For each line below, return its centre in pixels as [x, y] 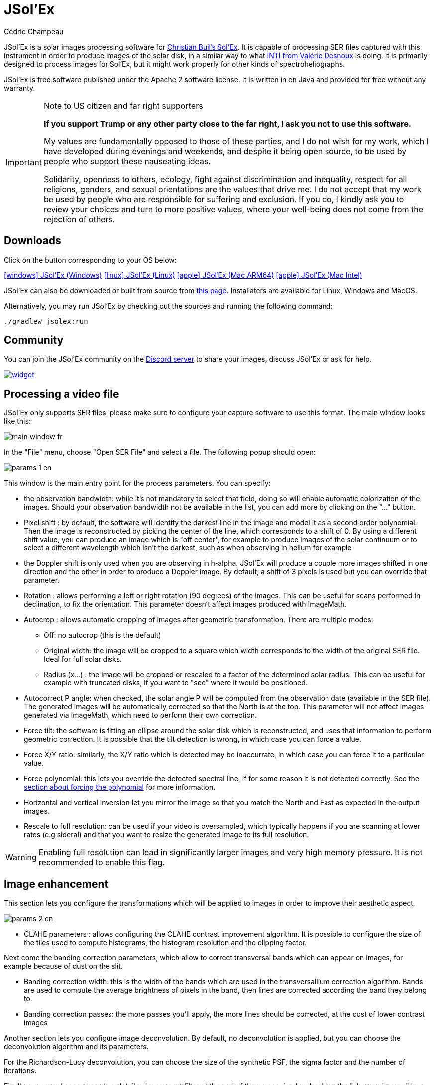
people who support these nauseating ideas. [127, 161]
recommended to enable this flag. [102, 863]
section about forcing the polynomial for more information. [120, 787]
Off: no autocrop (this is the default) [103, 635]
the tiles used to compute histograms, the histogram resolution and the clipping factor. [165, 943]
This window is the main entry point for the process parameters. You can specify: [137, 483]
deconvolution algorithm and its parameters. [76, 1047]
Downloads [33, 241]
